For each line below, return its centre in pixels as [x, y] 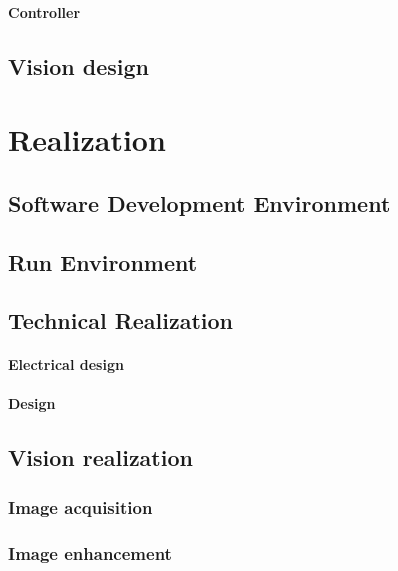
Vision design [78, 65]
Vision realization [100, 457]
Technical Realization [121, 320]
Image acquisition [80, 506]
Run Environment [103, 261]
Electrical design [66, 364]
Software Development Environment [199, 202]
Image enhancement [90, 552]
